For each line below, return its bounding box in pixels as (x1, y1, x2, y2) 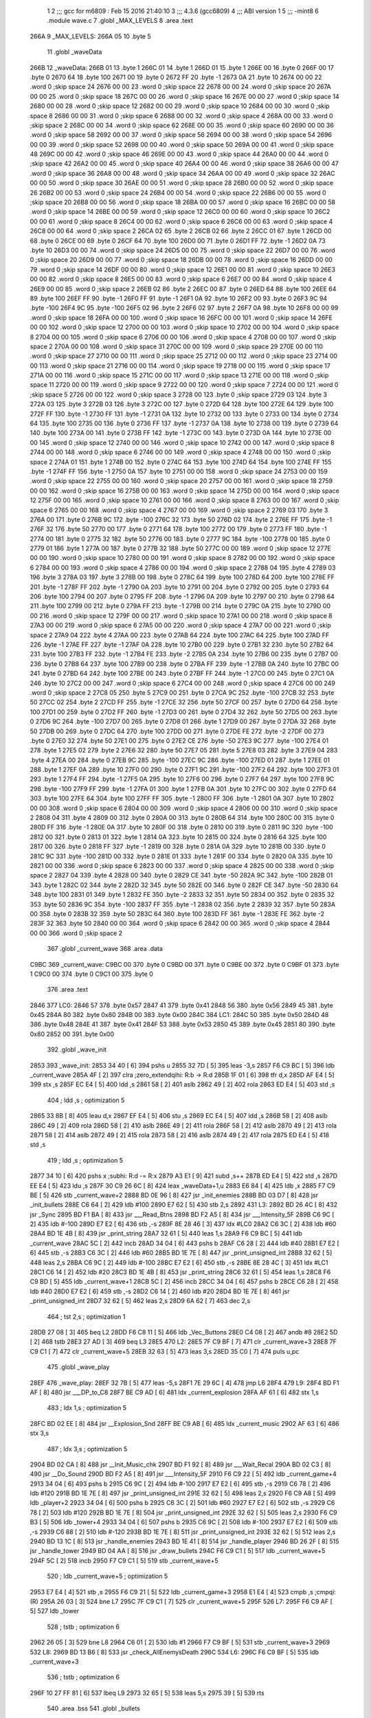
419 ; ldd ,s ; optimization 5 (47, 1156, 124, 1164)
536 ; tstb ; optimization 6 (47, 1673, 120, 1682)
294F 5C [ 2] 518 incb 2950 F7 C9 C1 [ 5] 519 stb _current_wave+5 (30, 1557, 218, 1565)
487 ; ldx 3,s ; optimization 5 (47, 1444, 128, 1453)
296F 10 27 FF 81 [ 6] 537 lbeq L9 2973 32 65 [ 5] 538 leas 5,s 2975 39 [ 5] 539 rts (30, 1688, 265, 1697)
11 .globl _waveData (47, 48, 102, 56)
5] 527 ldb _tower (30, 1607, 80, 1615)
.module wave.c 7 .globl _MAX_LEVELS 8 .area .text (47, 16, 194, 25)
